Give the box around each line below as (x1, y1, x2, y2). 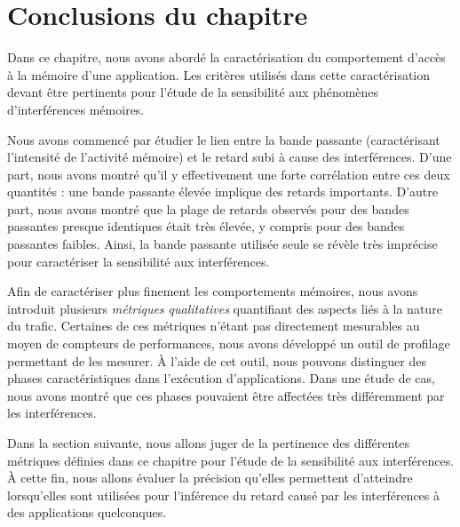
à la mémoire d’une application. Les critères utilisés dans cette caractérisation (7, 65, 431, 84)
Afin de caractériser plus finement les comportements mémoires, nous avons (7, 282, 418, 300)
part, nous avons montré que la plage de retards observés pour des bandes (7, 199, 409, 218)
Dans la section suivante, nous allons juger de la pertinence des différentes (7, 434, 410, 451)
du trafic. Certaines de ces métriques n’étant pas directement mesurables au (7, 316, 420, 335)
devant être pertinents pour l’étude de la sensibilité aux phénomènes (7, 83, 379, 101)
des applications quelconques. (7, 503, 167, 522)
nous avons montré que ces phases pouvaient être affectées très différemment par (7, 386, 445, 404)
